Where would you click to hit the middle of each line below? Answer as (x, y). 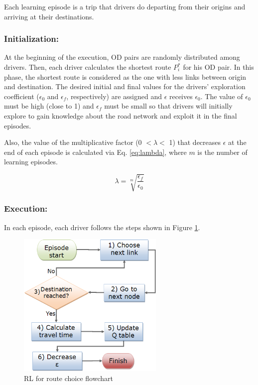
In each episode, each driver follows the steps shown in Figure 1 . (102, 227)
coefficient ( (22, 96)
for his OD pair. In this (218, 67)
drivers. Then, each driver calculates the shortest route (88, 67)
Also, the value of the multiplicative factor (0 (73, 142)
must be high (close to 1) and (49, 106)
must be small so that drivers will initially (168, 106)
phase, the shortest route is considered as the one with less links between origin (125, 76)
